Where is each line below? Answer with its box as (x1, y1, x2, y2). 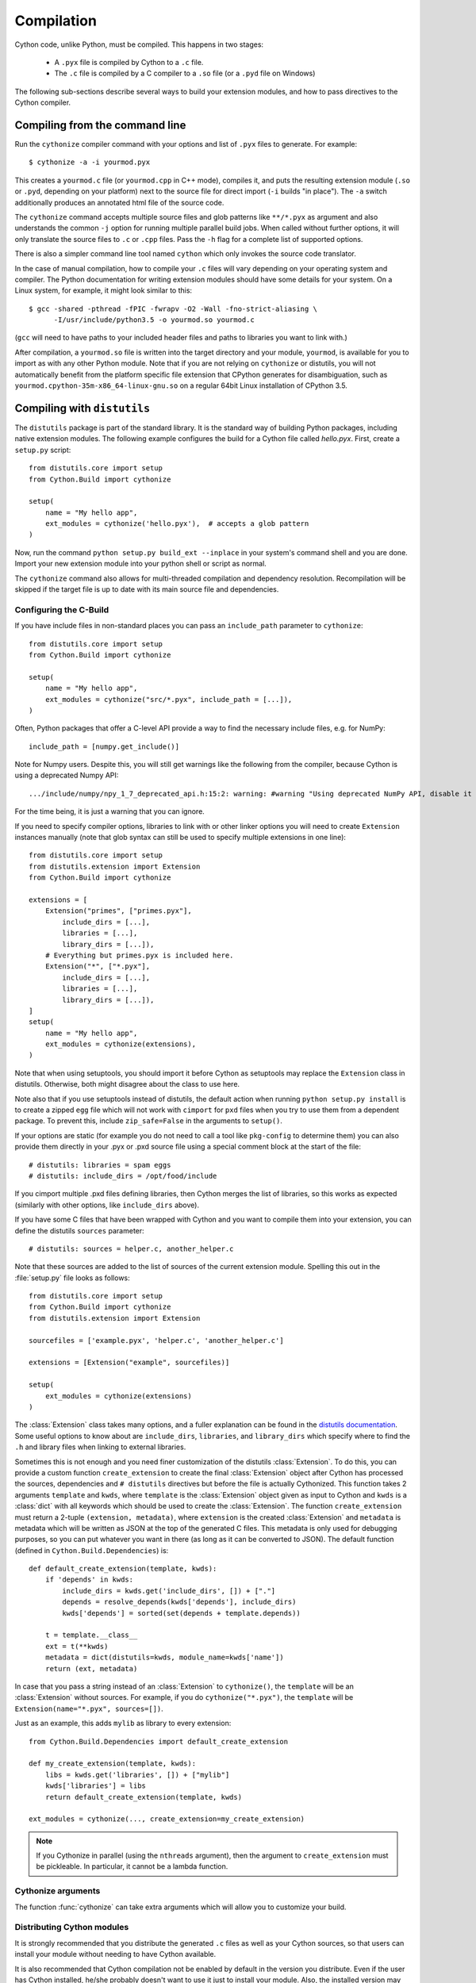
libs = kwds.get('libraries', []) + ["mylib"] (44, 1770, 230, 1779)
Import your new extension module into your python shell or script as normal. (14, 559, 267, 569)
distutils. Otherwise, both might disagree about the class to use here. (14, 1080, 240, 1089)
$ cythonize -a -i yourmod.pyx (29, 158, 151, 167)
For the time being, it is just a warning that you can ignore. (14, 807, 205, 816)
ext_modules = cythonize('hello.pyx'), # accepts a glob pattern (44, 520, 309, 528)
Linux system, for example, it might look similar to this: (14, 286, 193, 295)
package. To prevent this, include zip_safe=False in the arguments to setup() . (14, 1116, 283, 1126)
